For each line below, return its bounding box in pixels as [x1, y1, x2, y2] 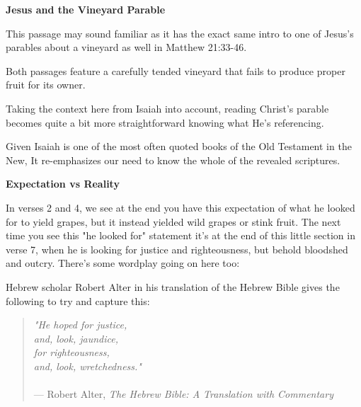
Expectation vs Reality [6, 176, 120, 191]
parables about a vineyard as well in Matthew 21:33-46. [6, 40, 247, 55]
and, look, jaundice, [33, 331, 118, 345]
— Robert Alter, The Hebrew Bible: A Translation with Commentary [33, 386, 333, 401]
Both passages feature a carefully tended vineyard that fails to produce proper [6, 63, 345, 78]
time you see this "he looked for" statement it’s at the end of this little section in [6, 228, 355, 243]
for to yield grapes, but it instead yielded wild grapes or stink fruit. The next [6, 214, 341, 229]
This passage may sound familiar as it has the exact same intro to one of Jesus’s [6, 25, 354, 40]
